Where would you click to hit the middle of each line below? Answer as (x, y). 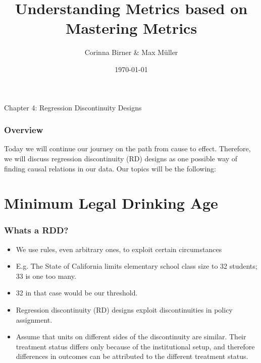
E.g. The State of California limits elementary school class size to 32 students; (137, 266)
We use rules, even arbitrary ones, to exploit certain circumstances (119, 249)
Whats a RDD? (36, 230)
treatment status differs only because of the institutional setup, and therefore (135, 346)
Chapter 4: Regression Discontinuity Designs (73, 107)
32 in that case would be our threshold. (77, 293)
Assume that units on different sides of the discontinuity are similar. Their (131, 337)
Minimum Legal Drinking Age (111, 203)
